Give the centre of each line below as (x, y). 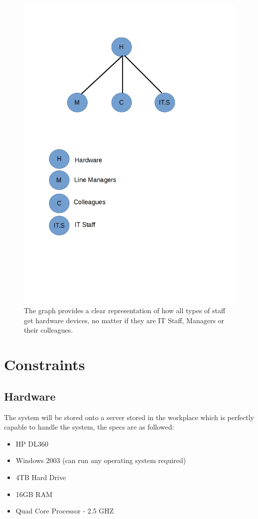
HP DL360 (32, 443)
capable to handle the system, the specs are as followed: (89, 427)
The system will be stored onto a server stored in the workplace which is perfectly (129, 417)
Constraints (45, 364)
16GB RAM (34, 494)
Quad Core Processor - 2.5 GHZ (65, 511)
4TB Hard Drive (41, 477)
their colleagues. (49, 330)
